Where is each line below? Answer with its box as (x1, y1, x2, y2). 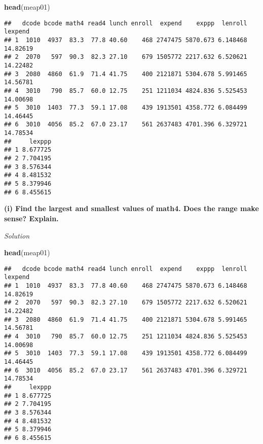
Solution (4, 230, 30, 241)
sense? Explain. (4, 213, 59, 223)
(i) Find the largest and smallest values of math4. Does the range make (4, 203, 259, 214)
